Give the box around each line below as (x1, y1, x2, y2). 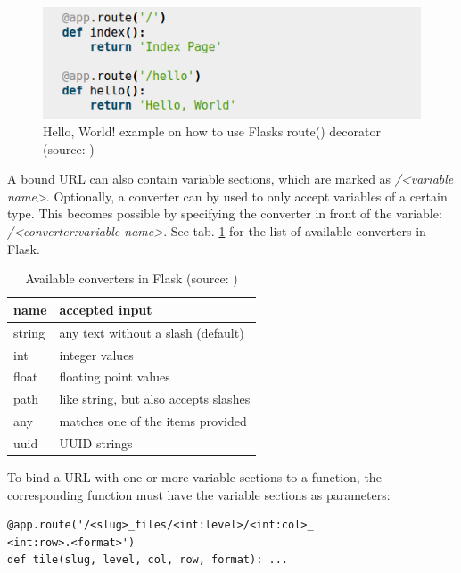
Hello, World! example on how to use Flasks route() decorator (43, 122, 381, 141)
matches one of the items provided (59, 412, 247, 430)
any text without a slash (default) (59, 323, 244, 341)
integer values (59, 345, 134, 364)
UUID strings (59, 433, 133, 452)
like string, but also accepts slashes (59, 389, 251, 408)
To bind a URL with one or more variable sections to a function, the (7, 467, 382, 486)
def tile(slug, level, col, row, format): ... (7, 553, 288, 567)
